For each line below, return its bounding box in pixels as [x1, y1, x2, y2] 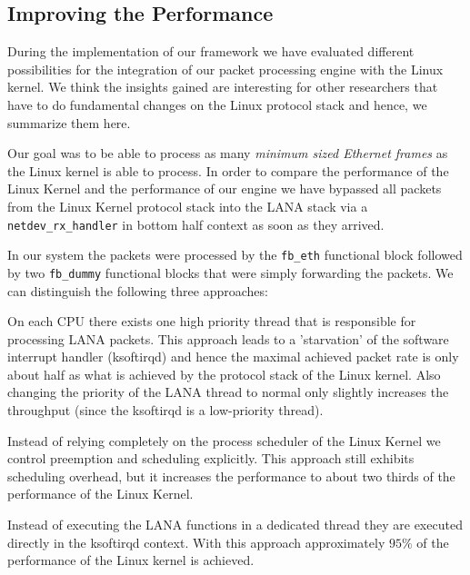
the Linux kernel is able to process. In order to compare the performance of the [7, 161, 449, 180]
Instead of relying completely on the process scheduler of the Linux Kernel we [7, 431, 441, 450]
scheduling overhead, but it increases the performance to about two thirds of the [7, 466, 455, 485]
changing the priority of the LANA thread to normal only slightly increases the [7, 382, 449, 402]
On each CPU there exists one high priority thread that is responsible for [7, 312, 416, 331]
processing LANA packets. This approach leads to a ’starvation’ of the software [7, 329, 449, 348]
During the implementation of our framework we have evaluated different [7, 42, 415, 61]
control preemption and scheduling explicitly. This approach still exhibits [7, 449, 415, 468]
